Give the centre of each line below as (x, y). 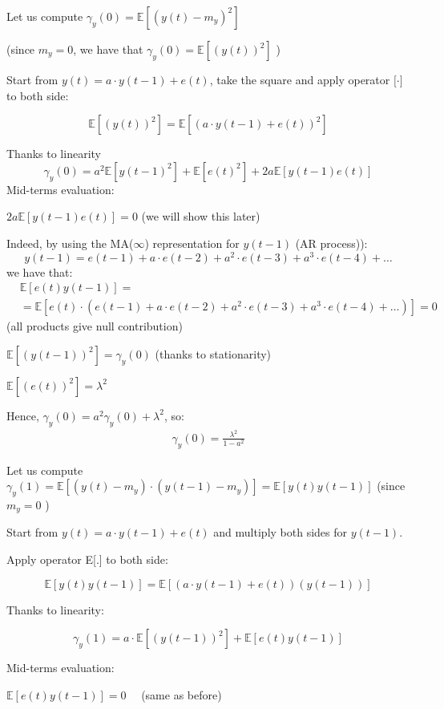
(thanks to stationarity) (213, 353)
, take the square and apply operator (300, 79)
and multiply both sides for (281, 532)
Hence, (23, 415)
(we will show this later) (201, 216)
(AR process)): (331, 243)
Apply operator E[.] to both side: (87, 559)
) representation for (192, 243)
